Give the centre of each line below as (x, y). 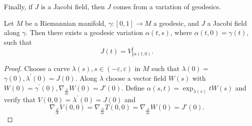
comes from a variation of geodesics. (167, 6)
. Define (133, 87)
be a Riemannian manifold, (66, 23)
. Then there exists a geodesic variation (84, 32)
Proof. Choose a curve (37, 68)
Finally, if (18, 6)
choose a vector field (136, 78)
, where (181, 32)
